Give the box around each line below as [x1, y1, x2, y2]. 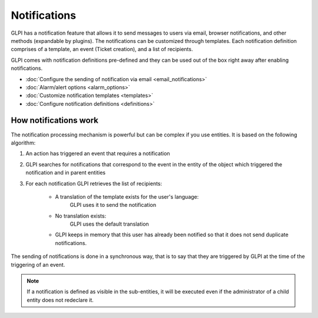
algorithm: [11, 139, 36, 146]
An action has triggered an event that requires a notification [25, 150, 170, 157]
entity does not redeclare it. [26, 296, 94, 303]
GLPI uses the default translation [69, 220, 150, 227]
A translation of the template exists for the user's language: [55, 193, 199, 200]
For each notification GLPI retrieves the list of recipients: [25, 180, 163, 187]
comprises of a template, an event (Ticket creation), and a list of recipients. [11, 46, 193, 53]
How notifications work [11, 115, 98, 126]
